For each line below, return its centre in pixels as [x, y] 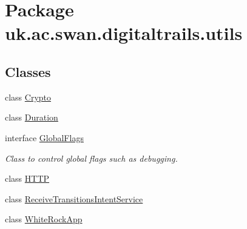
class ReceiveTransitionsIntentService [74, 198]
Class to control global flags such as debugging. [91, 158]
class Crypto [28, 97]
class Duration [32, 117]
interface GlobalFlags [44, 137]
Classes [28, 71]
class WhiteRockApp [44, 219]
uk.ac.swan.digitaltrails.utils [124, 33]
